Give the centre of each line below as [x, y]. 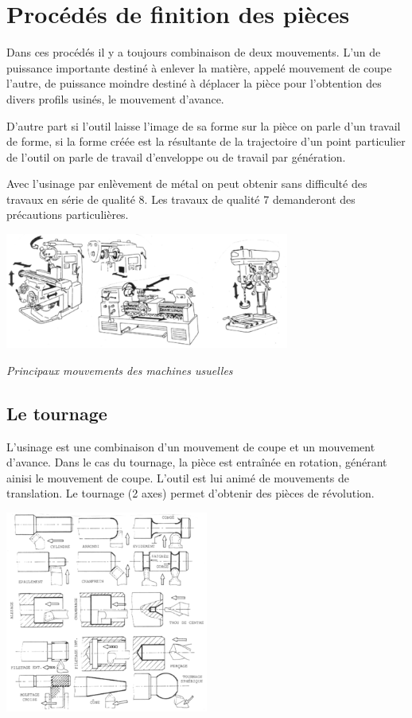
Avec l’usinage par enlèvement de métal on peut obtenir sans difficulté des [187, 183]
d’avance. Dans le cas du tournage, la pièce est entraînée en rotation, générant [197, 462]
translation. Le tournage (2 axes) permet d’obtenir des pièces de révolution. [190, 493]
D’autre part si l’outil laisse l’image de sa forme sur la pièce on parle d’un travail [204, 125]
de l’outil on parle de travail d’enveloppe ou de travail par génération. [176, 156]
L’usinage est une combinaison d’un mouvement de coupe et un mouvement [191, 446]
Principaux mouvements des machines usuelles [120, 370]
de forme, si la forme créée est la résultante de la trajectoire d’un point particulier [206, 141]
